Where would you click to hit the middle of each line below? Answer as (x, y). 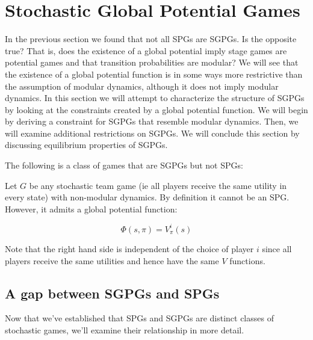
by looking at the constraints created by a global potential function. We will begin (156, 109)
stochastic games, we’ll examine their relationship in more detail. (125, 329)
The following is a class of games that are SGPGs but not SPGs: (124, 165)
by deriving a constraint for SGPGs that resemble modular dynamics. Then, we (152, 121)
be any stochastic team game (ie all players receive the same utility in (158, 185)
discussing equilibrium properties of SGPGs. (86, 145)
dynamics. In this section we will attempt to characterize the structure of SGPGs (155, 98)
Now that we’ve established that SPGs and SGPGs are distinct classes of (139, 318)
